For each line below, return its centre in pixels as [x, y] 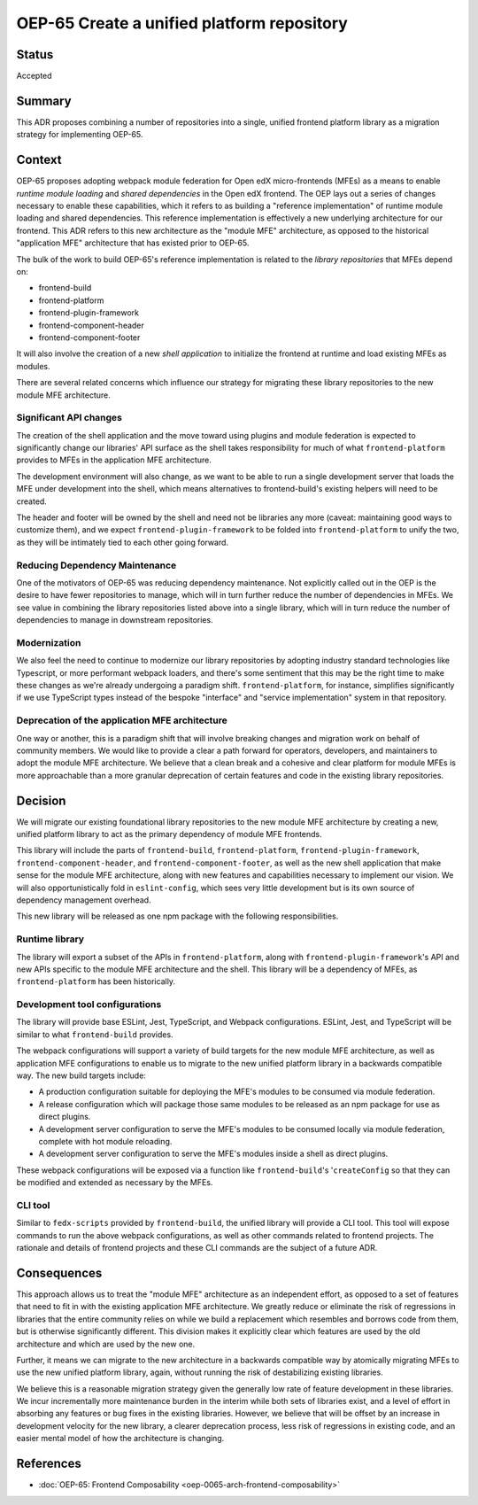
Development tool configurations [89, 1005]
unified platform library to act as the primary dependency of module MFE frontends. [169, 834]
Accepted [34, 76]
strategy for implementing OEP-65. [80, 135]
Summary [44, 101]
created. [32, 501]
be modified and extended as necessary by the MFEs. [115, 1183]
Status [35, 54]
